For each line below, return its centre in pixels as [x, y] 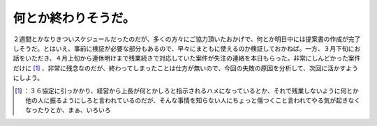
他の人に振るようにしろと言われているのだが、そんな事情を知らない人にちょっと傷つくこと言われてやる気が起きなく [193, 100]
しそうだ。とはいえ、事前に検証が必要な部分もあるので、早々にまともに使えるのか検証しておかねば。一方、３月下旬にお [187, 48]
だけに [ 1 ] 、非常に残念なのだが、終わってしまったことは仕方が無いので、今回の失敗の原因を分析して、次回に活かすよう [186, 68]
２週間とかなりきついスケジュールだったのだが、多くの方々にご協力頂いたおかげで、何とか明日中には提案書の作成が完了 [187, 39]
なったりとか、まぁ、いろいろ [68, 110]
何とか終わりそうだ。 [74, 18]
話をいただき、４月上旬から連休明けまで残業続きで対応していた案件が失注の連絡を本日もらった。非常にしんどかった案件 [187, 58]
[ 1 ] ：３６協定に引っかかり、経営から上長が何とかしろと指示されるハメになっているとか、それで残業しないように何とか [187, 90]
